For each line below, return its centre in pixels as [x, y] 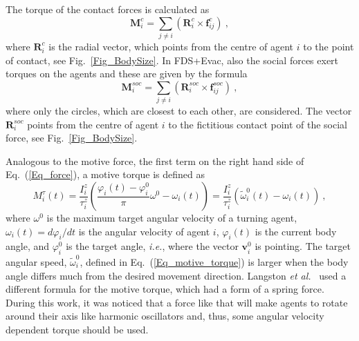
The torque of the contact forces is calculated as [108, 9]
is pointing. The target [303, 246]
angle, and [28, 246]
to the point [329, 46]
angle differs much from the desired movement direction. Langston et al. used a [176, 275]
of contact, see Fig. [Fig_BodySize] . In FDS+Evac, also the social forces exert [172, 60]
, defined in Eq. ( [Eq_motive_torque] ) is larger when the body [214, 261]
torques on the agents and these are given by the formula [127, 74]
